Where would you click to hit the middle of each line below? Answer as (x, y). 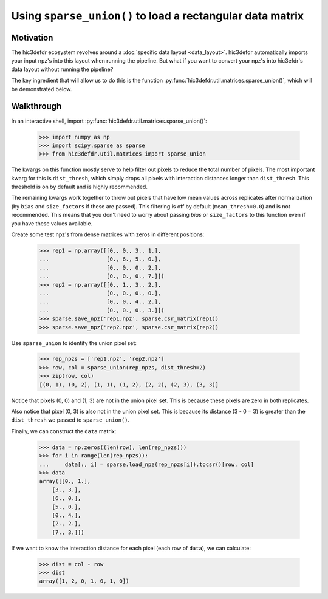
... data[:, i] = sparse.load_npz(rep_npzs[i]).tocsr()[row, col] (147, 464)
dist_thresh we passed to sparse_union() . (70, 420)
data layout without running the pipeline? (62, 69)
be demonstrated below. (42, 89)
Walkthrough (36, 106)
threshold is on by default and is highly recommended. (80, 187)
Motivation (32, 37)
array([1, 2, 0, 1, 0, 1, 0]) (84, 581)
